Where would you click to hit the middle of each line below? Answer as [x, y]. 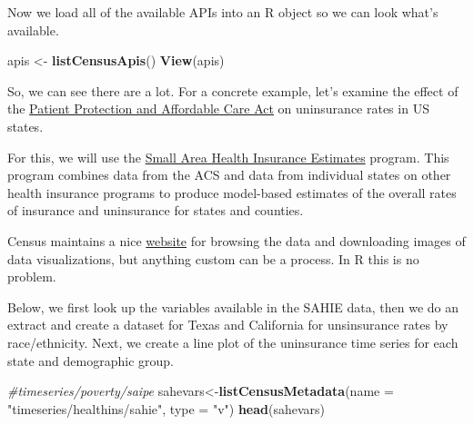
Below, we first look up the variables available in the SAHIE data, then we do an [233, 306]
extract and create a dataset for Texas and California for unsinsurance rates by [228, 325]
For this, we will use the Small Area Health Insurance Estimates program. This [228, 157]
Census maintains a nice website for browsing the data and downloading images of [237, 240]
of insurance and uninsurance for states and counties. [156, 210]
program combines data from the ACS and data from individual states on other [229, 175]
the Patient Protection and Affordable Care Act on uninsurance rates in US [218, 109]
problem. [32, 277]
